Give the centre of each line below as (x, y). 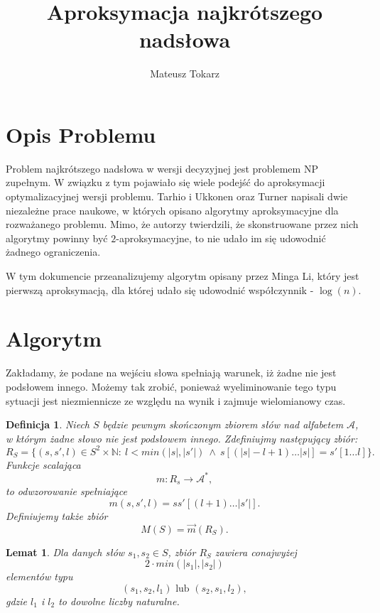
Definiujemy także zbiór (57, 515)
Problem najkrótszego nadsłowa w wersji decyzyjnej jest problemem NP (162, 168)
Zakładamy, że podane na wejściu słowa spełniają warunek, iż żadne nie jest (171, 373)
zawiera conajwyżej (256, 552)
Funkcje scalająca (43, 464)
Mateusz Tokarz (185, 74)
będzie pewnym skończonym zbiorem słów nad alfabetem (223, 424)
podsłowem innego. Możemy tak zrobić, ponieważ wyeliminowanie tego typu (171, 386)
